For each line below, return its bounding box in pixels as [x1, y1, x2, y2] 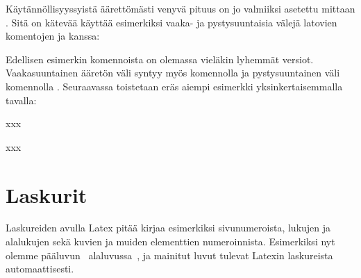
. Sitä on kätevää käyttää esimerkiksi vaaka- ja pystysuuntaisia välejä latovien [6, 15, 337, 29]
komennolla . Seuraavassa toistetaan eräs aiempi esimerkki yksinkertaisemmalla [6, 79, 343, 93]
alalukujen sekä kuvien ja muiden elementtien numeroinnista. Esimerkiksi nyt [6, 234, 335, 249]
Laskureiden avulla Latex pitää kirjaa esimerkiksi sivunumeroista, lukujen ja [6, 220, 331, 235]
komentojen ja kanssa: [6, 28, 100, 43]
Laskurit [6, 180, 87, 208]
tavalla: [6, 92, 37, 107]
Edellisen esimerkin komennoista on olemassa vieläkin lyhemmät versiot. [6, 51, 314, 66]
